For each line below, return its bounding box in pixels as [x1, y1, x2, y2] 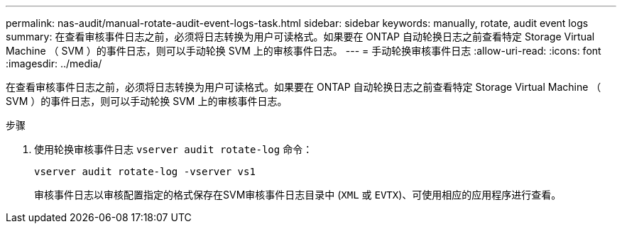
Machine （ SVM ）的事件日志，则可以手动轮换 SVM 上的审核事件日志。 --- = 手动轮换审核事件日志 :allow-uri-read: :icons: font [6, 45, 601, 57]
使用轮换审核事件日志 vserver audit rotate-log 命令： [34, 143, 313, 155]
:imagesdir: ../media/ [6, 57, 102, 69]
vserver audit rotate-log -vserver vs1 [34, 166, 256, 177]
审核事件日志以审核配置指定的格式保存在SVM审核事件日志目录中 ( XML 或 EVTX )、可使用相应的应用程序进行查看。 [34, 189, 562, 201]
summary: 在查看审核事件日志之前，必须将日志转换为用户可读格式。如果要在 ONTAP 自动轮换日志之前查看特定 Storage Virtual [6, 30, 595, 43]
